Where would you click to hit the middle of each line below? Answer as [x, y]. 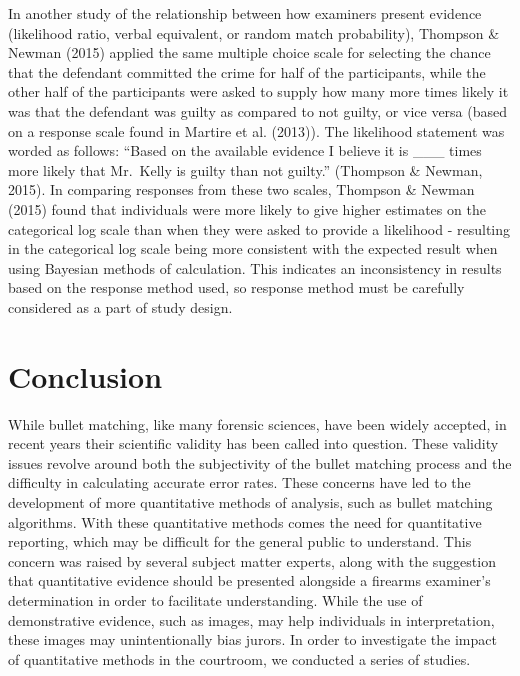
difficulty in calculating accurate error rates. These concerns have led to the [239, 482]
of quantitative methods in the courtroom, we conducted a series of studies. [239, 658]
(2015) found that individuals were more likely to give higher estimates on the [247, 208]
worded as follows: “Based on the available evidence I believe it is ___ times [245, 150]
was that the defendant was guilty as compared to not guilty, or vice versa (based [258, 110]
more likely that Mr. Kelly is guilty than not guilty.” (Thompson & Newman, [245, 169]
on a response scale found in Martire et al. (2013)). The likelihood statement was [256, 130]
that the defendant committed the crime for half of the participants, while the [247, 71]
